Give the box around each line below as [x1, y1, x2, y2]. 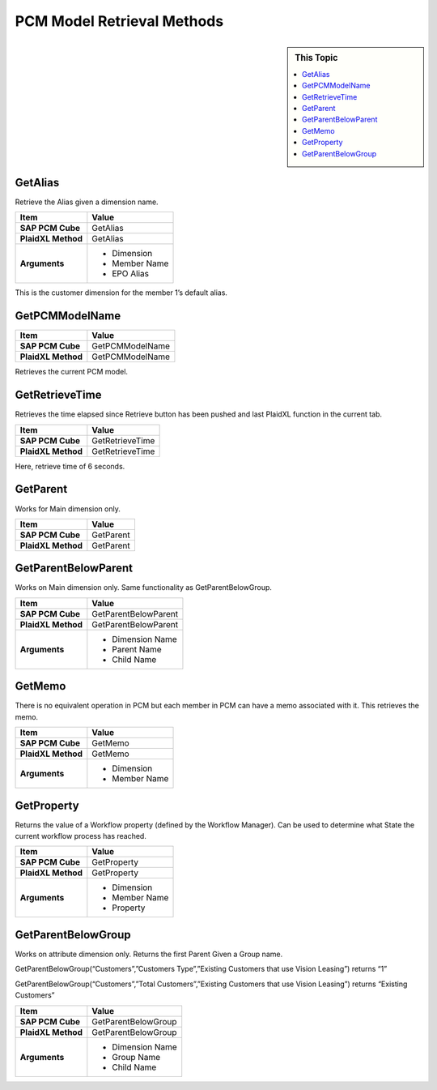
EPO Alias [112, 268, 150, 280]
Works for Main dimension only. [15, 503, 121, 514]
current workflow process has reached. [15, 831, 147, 841]
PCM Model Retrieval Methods [15, 12, 224, 30]
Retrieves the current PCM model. [15, 367, 129, 377]
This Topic [295, 52, 338, 63]
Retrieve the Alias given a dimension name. [15, 197, 159, 207]
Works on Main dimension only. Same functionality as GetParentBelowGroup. [15, 583, 273, 592]
